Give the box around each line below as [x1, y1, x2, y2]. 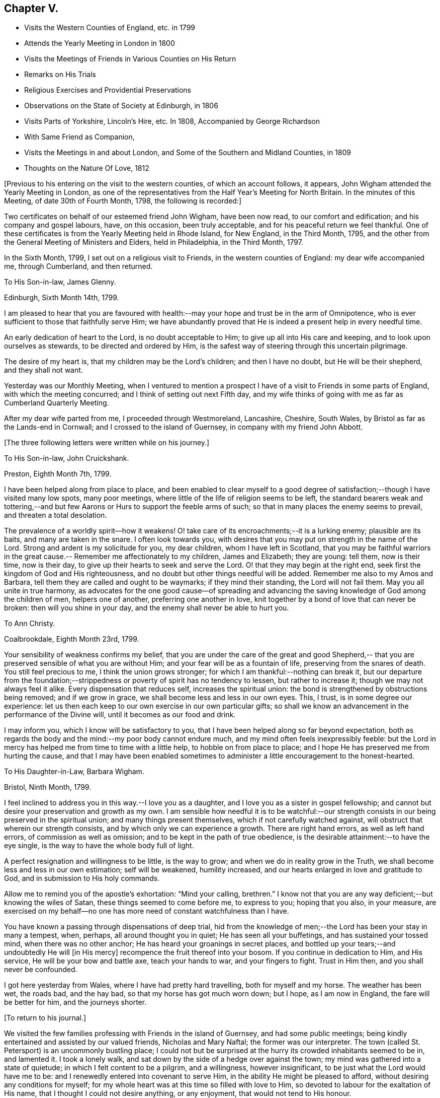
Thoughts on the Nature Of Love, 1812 [24, 164, 149, 173]
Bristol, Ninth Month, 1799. [4, 783, 92, 792]
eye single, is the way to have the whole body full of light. [4, 841, 194, 850]
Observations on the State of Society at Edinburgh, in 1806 [24, 101, 218, 110]
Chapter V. [4, 2, 59, 15]
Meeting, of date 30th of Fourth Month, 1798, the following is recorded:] [4, 196, 242, 205]
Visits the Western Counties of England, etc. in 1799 [24, 23, 195, 32]
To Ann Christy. [4, 619, 55, 628]
